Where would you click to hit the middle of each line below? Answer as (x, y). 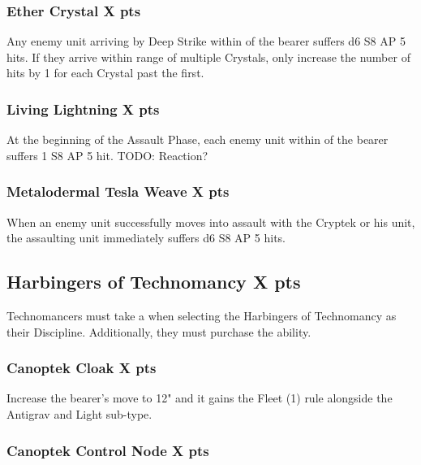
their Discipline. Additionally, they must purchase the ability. (159, 331)
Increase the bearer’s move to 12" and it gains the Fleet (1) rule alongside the (200, 398)
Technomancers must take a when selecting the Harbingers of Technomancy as (202, 316)
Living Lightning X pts (83, 109)
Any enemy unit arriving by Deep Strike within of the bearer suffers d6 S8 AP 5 (206, 41)
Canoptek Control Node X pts (108, 450)
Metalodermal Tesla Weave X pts (118, 191)
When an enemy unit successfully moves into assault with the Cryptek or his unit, (211, 222)
